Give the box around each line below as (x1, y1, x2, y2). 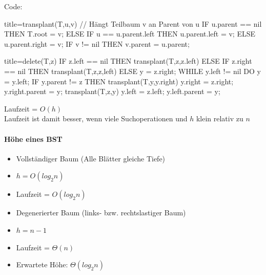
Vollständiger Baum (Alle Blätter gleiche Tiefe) (16, 153, 166, 163)
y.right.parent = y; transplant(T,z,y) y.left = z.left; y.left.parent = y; (4, 86, 220, 97)
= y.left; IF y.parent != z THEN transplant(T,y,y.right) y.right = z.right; (4, 76, 234, 86)
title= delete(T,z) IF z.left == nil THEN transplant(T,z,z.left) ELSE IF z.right (4, 56, 252, 66)
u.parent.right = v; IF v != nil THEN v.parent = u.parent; (4, 38, 190, 49)
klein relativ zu (196, 113, 243, 124)
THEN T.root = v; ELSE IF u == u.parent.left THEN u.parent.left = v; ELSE (4, 28, 255, 39)
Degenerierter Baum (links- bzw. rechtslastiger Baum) (16, 207, 186, 218)
